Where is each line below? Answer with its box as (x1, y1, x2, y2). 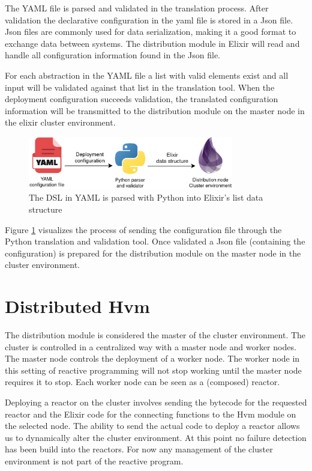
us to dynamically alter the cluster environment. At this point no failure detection (5, 431, 307, 443)
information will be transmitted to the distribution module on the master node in (5, 104, 305, 117)
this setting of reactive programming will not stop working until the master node (5, 363, 302, 376)
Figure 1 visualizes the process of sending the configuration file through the (5, 223, 282, 235)
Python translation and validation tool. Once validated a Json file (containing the (5, 235, 305, 248)
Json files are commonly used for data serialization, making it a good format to (5, 25, 296, 38)
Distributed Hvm (5, 294, 150, 318)
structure (29, 202, 62, 215)
